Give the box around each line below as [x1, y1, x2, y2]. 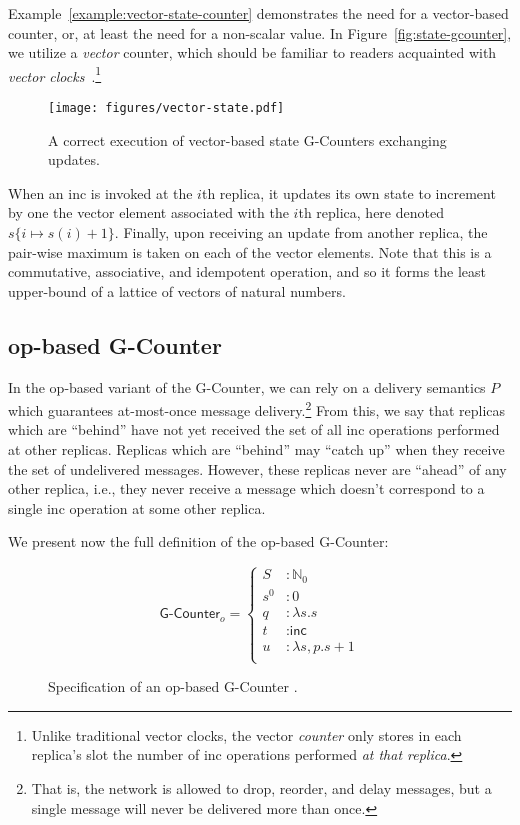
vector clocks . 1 [8, 62, 102, 86]
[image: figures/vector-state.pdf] [48, 101, 285, 116]
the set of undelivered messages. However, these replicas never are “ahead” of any [8, 458, 507, 479]
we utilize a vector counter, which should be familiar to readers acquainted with [8, 42, 497, 63]
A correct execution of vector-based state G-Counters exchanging [48, 129, 447, 150]
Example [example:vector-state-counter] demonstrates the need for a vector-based [8, 3, 509, 23]
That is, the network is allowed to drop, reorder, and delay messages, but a [31, 778, 492, 799]
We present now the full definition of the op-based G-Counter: [8, 531, 389, 552]
